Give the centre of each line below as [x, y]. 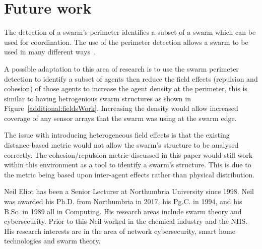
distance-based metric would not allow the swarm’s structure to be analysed [121, 145]
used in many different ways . [50, 52]
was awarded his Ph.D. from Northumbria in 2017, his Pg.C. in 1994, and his [123, 201]
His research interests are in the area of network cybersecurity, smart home [120, 231]
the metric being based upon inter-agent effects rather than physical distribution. [129, 174]
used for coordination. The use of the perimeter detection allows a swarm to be [126, 42]
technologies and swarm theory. [52, 241]
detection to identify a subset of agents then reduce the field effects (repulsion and [131, 78]
